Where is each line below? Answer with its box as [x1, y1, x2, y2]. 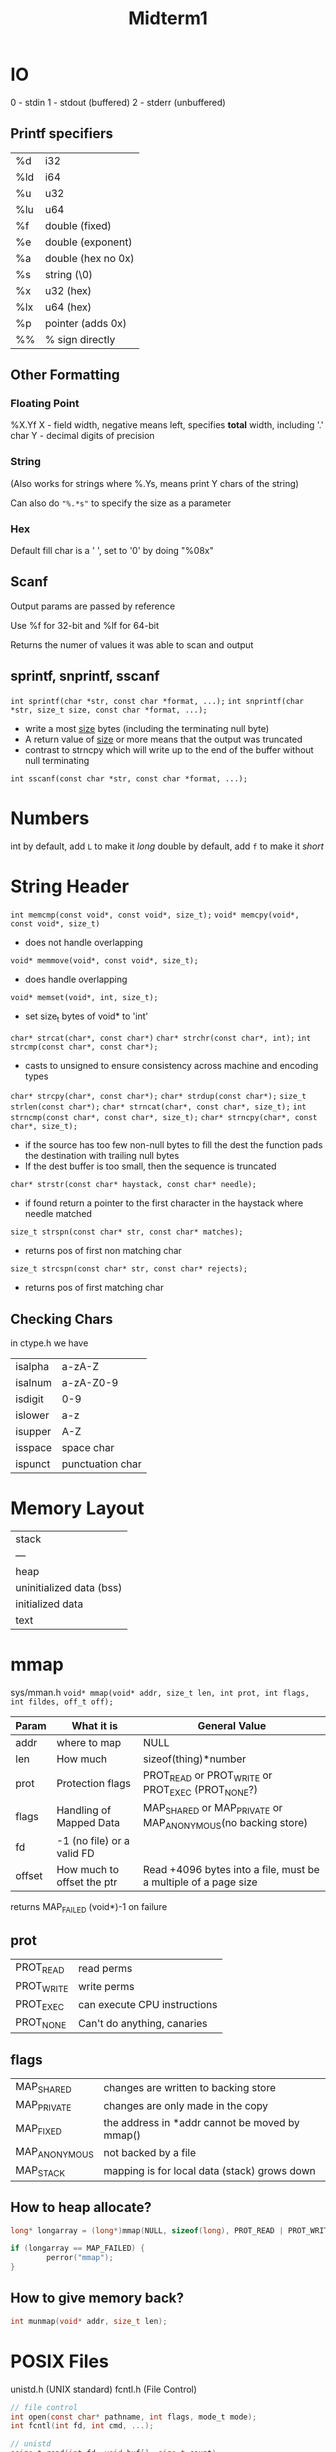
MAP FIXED [15, 2121, 62, 2137]
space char [61, 1441, 115, 1455]
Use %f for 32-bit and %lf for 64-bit [10, 619, 160, 631]
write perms [78, 1980, 135, 1994]
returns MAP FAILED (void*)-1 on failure [10, 1900, 168, 1915]
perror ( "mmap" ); [46, 2253, 114, 2263]
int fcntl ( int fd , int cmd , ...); [10, 2421, 155, 2431]
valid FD [56, 1846, 95, 1860]
